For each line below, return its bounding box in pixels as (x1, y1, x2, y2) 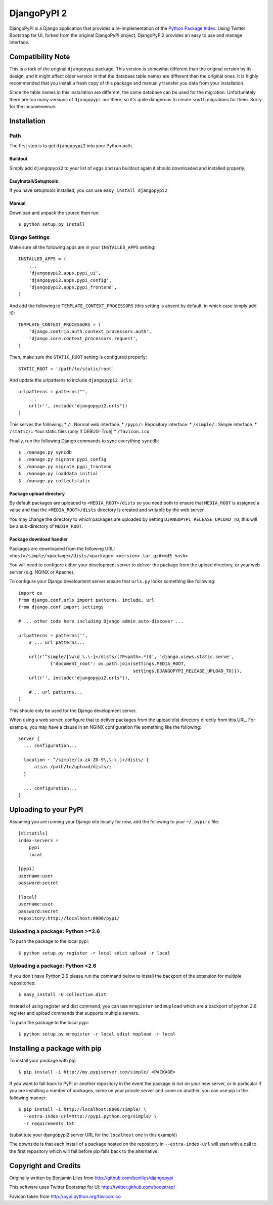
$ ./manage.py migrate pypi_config (18, 456, 107, 463)
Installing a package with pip (9, 1044, 102, 1053)
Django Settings (9, 233, 50, 240)
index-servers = (18, 838, 59, 843)
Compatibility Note (9, 53, 70, 61)
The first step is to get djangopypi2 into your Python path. (9, 143, 133, 149)
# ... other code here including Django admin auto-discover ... (18, 618, 184, 625)
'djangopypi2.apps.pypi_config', (28, 277, 112, 283)
